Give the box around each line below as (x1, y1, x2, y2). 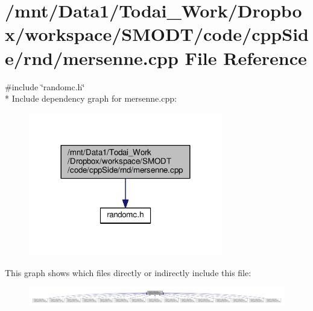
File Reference (185, 45, 307, 70)
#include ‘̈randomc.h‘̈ (5, 80, 85, 93)
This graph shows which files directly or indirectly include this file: (5, 266, 251, 279)
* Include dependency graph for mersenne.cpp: (5, 92, 177, 105)
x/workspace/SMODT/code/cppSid (5, 22, 309, 46)
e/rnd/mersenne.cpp (5, 45, 179, 70)
